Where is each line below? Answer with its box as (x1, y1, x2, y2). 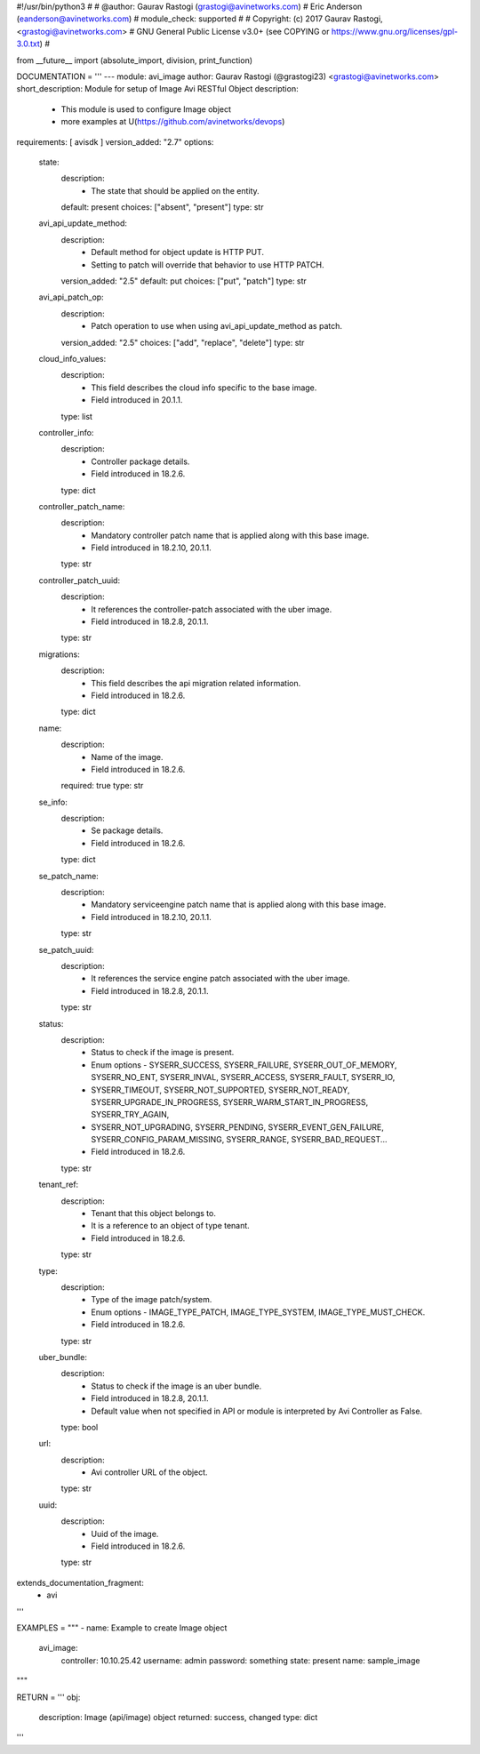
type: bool (60, 1422, 99, 1432)
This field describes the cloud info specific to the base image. (91, 382, 317, 393)
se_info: (38, 797, 68, 807)
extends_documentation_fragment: (16, 1577, 144, 1588)
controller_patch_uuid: (38, 574, 120, 586)
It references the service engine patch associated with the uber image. (91, 973, 350, 984)
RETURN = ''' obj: (16, 1692, 81, 1702)
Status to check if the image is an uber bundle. (91, 1381, 262, 1391)
